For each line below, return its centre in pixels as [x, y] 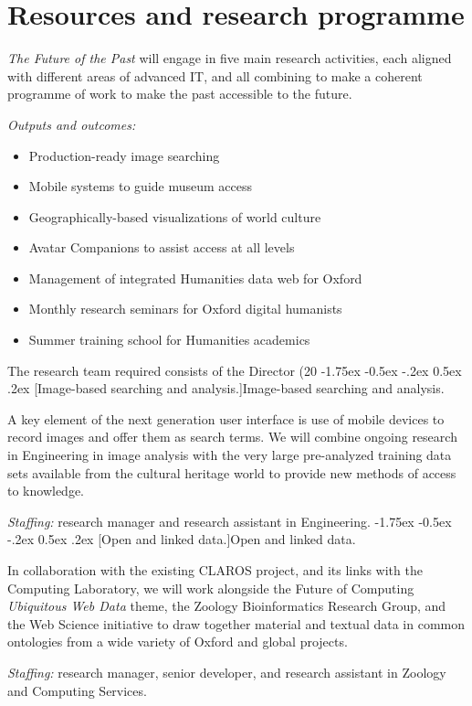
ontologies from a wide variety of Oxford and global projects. [178, 642]
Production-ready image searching [124, 155]
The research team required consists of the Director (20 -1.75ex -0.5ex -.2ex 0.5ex [235, 370]
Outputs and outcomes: [72, 124]
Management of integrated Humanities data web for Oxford [195, 278]
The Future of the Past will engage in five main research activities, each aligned [230, 58]
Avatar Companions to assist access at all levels [162, 247]
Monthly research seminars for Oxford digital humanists [185, 309]
